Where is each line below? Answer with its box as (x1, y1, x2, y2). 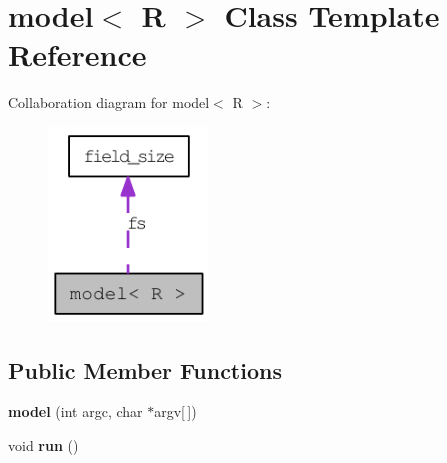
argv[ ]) (154, 401, 197, 422)
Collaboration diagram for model (8, 92, 210, 113)
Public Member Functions (8, 354, 282, 385)
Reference (8, 34, 147, 75)
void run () (8, 435, 79, 456)
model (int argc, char (8, 401, 143, 422)
